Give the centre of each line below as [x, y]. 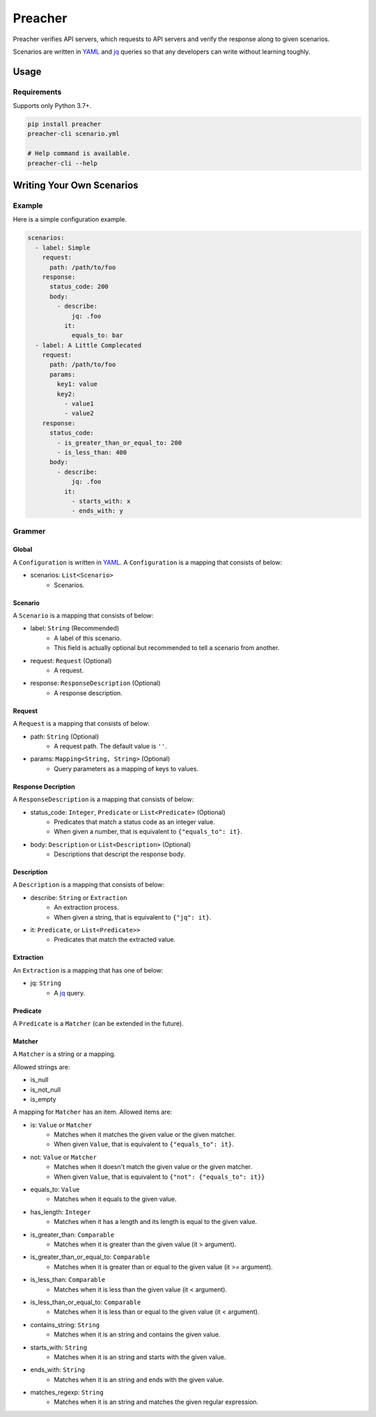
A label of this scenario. [88, 638]
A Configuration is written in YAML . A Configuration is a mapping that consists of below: [147, 562]
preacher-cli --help [62, 163]
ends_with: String [58, 1370]
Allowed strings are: [41, 1067]
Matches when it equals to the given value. [115, 1199]
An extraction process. [86, 907]
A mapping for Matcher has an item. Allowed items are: [93, 1112]
